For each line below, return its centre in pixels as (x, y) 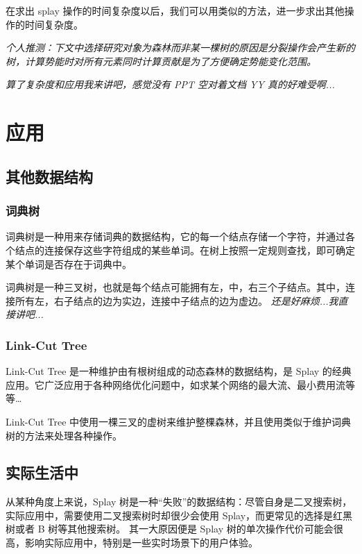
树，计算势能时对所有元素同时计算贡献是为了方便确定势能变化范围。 (161, 61)
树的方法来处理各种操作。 (64, 435)
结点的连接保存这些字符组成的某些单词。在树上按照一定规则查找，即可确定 (185, 250)
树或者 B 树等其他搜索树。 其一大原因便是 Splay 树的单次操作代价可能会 (170, 529)
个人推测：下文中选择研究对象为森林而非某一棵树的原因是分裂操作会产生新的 (180, 48)
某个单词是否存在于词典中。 (69, 263)
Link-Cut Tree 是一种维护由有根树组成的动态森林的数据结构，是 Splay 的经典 (179, 371)
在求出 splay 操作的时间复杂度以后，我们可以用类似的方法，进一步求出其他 (175, 10)
